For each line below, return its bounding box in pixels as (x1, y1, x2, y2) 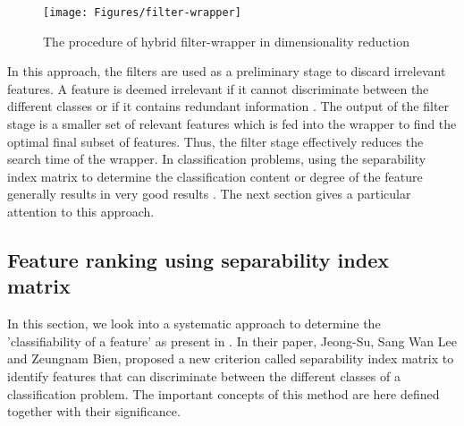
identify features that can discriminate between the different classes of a (7, 366, 401, 385)
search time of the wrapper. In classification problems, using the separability (7, 149, 426, 168)
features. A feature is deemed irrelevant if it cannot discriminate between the (7, 79, 429, 98)
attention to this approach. (7, 202, 155, 220)
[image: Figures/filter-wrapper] (43, 6, 241, 19)
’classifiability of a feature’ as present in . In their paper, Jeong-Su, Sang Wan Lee (7, 331, 457, 350)
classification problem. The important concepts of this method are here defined (7, 384, 440, 403)
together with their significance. (7, 402, 181, 421)
